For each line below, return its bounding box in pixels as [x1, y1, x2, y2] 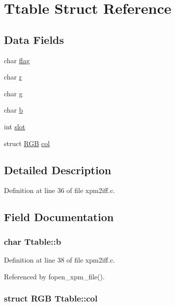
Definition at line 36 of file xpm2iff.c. [4, 185, 115, 195]
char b [4, 105, 23, 115]
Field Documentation [4, 209, 114, 225]
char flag [4, 55, 30, 65]
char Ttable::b [4, 235, 61, 247]
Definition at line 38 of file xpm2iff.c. [4, 254, 115, 265]
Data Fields [4, 32, 64, 47]
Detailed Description [4, 162, 112, 177]
